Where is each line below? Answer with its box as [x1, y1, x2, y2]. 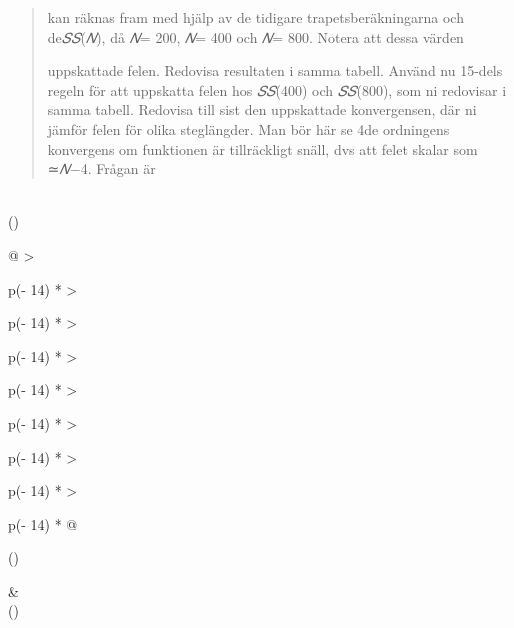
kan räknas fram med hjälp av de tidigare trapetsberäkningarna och [47, 7, 464, 27]
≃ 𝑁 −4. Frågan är [47, 158, 156, 179]
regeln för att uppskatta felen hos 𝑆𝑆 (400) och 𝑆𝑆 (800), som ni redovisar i [47, 79, 507, 100]
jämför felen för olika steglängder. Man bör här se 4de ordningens [47, 118, 450, 139]
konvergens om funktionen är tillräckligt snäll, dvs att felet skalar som [47, 138, 478, 159]
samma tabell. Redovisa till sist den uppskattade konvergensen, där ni [47, 99, 477, 120]
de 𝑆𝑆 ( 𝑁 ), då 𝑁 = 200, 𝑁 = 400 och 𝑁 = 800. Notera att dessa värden [47, 26, 464, 47]
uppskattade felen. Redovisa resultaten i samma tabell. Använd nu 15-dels [47, 60, 503, 81]
